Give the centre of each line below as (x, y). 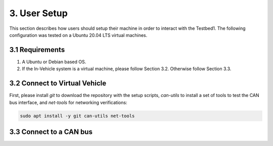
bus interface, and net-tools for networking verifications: (68, 102)
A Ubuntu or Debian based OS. (54, 62)
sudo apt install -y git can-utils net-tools (77, 116)
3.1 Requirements (37, 50)
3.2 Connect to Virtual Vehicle (58, 83)
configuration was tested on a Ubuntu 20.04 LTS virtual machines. (78, 35)
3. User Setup (38, 13)
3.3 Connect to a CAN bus (51, 132)
